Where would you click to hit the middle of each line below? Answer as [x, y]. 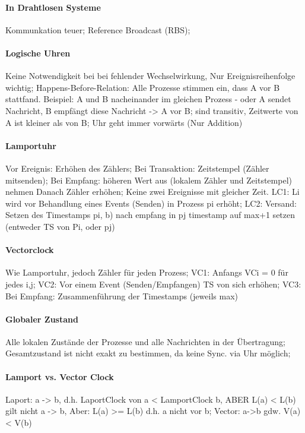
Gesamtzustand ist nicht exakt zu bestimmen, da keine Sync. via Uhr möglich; [148, 353]
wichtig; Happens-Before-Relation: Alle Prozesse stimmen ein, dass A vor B [143, 87]
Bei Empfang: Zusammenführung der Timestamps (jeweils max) [122, 295]
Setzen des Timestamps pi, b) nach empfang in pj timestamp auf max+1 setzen [150, 215]
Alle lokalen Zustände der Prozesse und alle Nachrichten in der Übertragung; [146, 341]
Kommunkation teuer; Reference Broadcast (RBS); [98, 29]
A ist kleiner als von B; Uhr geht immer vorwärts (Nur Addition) [124, 122]
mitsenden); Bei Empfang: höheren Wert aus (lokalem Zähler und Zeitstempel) [149, 180]
